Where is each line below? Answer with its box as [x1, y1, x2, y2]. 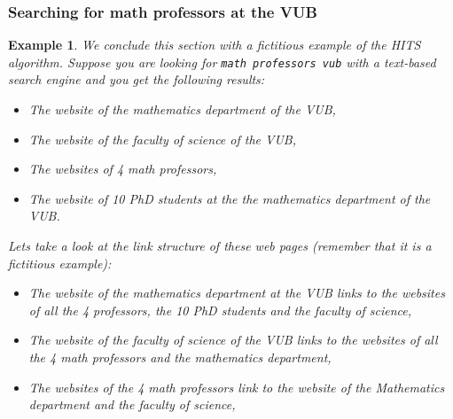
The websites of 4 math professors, [28, 159, 217, 178]
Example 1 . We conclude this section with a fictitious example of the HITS [8, 35, 421, 54]
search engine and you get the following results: [8, 70, 265, 89]
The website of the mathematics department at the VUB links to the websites [28, 283, 445, 302]
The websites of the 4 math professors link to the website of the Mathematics [28, 377, 445, 396]
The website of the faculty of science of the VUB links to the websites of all [28, 330, 438, 349]
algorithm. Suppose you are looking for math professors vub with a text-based [8, 52, 436, 71]
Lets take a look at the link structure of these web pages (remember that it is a [8, 237, 432, 255]
